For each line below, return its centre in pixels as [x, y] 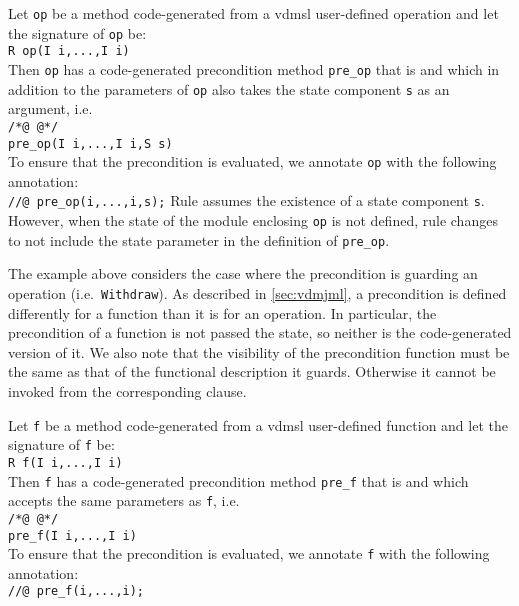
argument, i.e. [50, 108]
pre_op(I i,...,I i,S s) [90, 143]
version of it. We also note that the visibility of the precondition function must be [259, 351]
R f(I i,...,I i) [65, 462]
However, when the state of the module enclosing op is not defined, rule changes [253, 220]
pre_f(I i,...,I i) [72, 535]
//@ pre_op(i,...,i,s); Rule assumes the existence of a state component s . [246, 200]
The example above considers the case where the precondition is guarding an [243, 273]
